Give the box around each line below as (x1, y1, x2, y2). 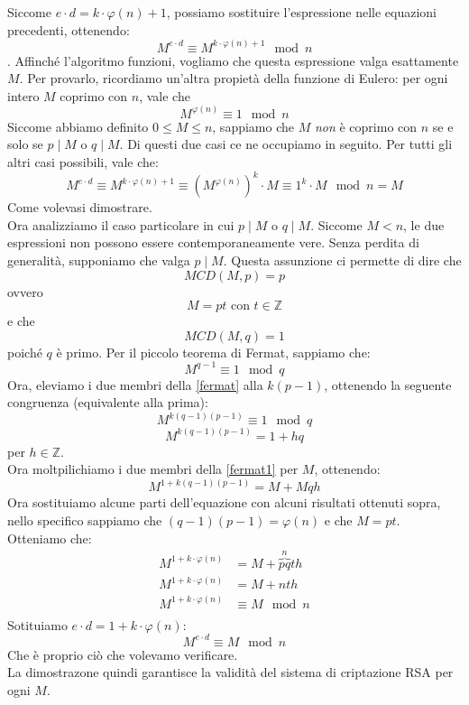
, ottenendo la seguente (324, 375, 452, 394)
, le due (403, 215, 445, 234)
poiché (7, 342, 42, 361)
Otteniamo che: (7, 528, 92, 547)
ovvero (7, 282, 43, 301)
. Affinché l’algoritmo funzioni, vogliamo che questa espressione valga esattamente (7, 51, 459, 70)
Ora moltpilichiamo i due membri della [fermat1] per (7, 459, 299, 478)
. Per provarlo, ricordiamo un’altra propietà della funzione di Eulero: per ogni (19, 69, 448, 88)
